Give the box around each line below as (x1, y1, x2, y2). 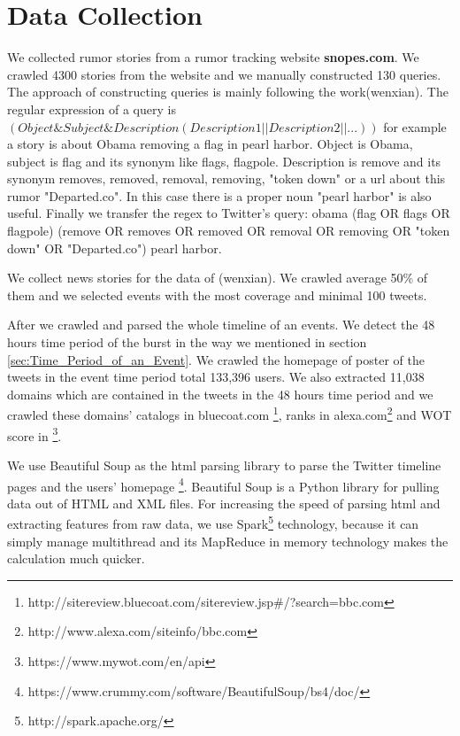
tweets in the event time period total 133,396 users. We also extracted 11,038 (7, 368, 425, 386)
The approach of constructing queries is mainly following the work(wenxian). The (7, 82, 448, 101)
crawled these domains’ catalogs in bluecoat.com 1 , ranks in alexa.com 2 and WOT (7, 403, 452, 424)
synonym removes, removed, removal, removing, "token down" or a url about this (7, 169, 446, 188)
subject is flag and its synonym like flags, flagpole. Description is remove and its (7, 151, 441, 170)
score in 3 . (7, 423, 62, 445)
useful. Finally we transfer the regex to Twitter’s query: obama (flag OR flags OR (7, 204, 450, 222)
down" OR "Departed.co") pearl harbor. (7, 238, 222, 257)
